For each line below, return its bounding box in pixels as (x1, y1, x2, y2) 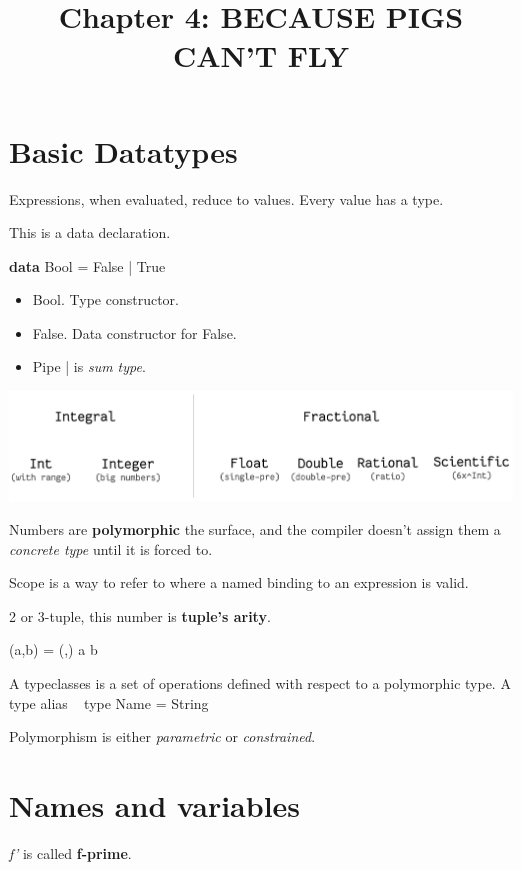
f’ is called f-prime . (9, 842, 132, 863)
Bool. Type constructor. (32, 289, 179, 310)
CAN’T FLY (172, 35, 350, 76)
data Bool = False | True (9, 255, 166, 276)
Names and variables (9, 784, 301, 825)
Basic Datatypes (9, 130, 238, 171)
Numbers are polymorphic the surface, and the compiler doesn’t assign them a (9, 519, 501, 539)
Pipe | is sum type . (32, 356, 146, 377)
